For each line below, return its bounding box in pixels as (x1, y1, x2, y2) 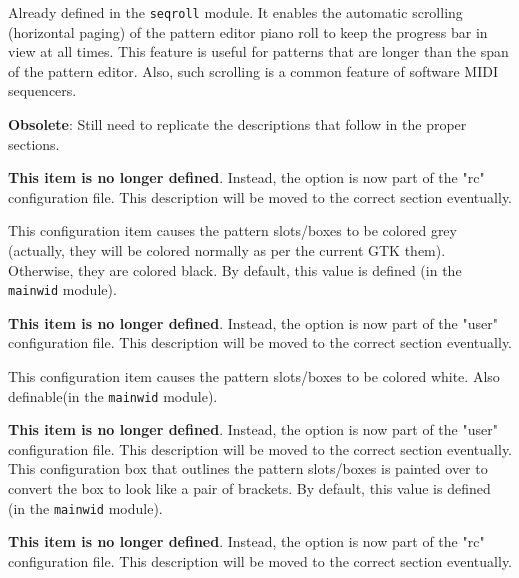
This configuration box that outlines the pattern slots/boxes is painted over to (8, 458, 488, 479)
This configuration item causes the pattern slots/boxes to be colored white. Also (8, 366, 500, 387)
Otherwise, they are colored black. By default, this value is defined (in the (8, 259, 462, 280)
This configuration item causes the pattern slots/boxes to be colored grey (8, 220, 457, 241)
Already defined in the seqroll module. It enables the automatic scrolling (8, 2, 463, 22)
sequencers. (8, 80, 77, 101)
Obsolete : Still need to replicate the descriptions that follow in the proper (8, 114, 467, 135)
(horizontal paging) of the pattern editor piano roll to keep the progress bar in (8, 21, 488, 42)
